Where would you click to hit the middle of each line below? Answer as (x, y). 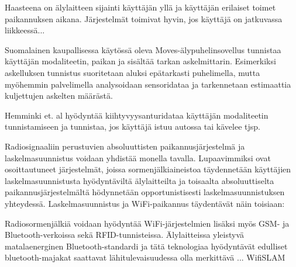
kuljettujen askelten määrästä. (59, 96)
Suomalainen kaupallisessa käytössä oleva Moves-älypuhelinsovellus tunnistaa (143, 49)
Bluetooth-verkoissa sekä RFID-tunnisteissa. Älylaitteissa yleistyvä (125, 235)
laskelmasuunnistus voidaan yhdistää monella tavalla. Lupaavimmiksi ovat (138, 157)
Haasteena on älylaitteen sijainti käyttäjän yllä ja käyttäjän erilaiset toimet (140, 7)
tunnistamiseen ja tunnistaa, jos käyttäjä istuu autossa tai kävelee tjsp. (132, 126)
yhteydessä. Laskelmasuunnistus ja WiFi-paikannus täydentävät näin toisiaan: (145, 203)
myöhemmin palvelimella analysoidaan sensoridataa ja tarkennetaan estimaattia (148, 84)
